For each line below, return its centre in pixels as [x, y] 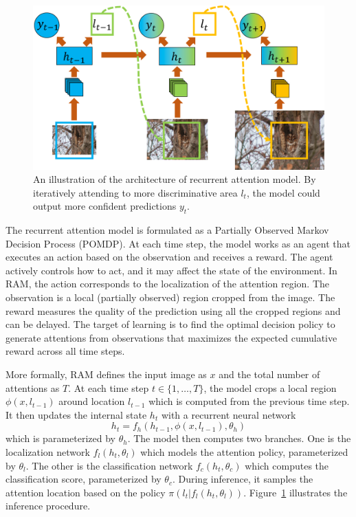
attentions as [33, 387]
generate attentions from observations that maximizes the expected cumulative [171, 337]
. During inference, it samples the [243, 479]
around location [92, 401]
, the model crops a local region [270, 387]
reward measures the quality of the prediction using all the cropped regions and [173, 310]
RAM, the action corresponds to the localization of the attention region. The [168, 284]
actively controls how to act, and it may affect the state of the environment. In [171, 270]
